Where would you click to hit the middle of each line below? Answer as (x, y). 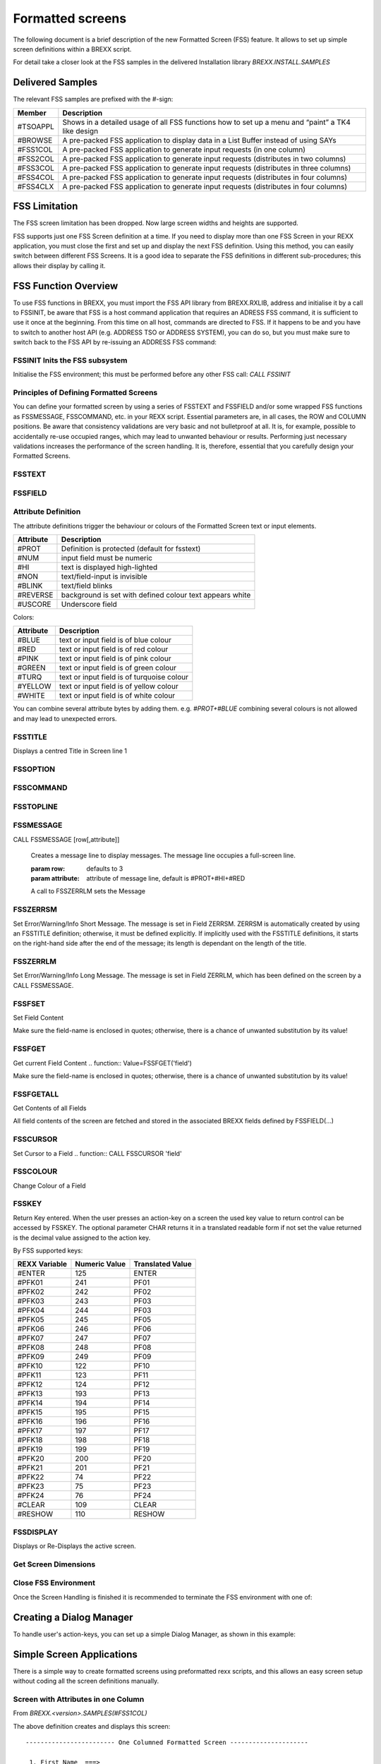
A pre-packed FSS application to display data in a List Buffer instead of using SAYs (199, 140)
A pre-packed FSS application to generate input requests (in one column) (184, 150)
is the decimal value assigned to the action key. (82, 1238)
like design (80, 131)
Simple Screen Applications (75, 1654)
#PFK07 (31, 1339)
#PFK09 (31, 1357)
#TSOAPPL (36, 126)
